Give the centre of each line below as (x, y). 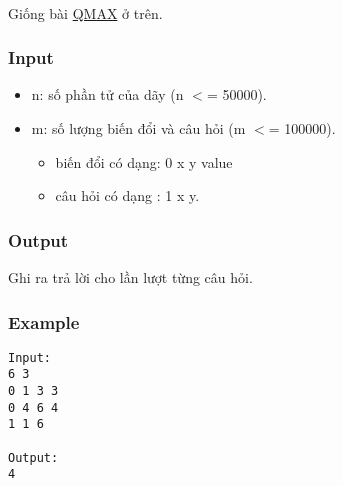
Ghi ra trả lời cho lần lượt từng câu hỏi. (130, 277)
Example (44, 321)
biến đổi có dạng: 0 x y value (144, 161)
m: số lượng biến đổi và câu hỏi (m (138, 128)
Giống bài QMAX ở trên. (85, 12)
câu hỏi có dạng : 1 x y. (127, 195)
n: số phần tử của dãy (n (107, 94)
